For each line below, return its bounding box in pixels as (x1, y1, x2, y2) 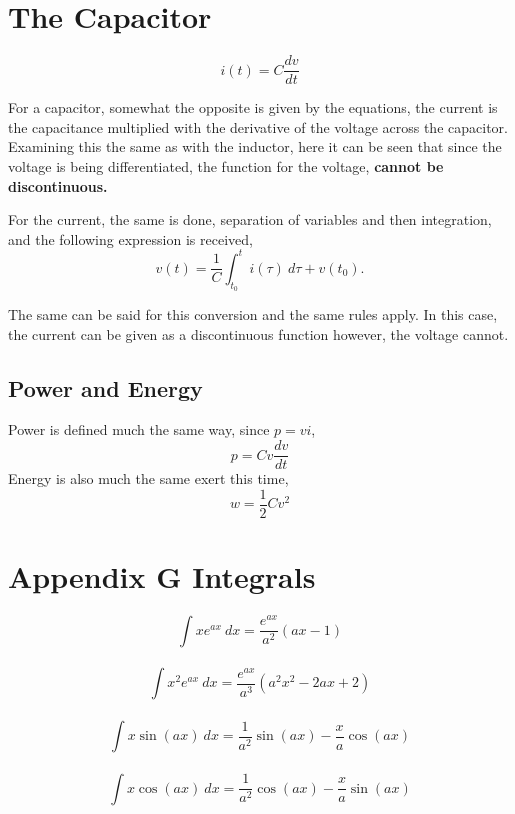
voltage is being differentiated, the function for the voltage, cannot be (8, 155, 444, 176)
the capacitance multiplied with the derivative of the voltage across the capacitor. (8, 116, 508, 137)
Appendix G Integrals (8, 555, 316, 596)
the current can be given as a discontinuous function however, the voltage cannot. (8, 323, 509, 344)
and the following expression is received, (8, 228, 253, 249)
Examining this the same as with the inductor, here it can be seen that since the (8, 136, 502, 157)
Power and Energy (8, 372, 203, 403)
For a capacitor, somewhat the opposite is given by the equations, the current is (8, 97, 498, 118)
